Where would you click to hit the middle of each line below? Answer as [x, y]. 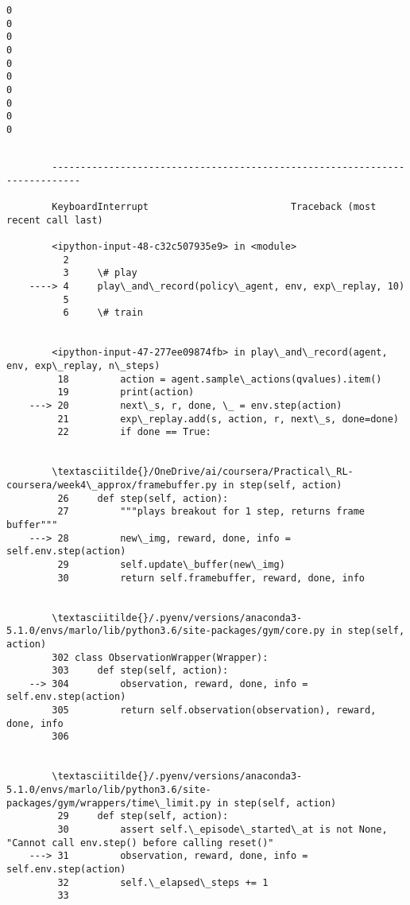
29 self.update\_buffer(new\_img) [171, 564]
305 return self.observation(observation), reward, [214, 711]
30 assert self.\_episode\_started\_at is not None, [222, 830]
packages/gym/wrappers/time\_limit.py [109, 803]
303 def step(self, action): [140, 671]
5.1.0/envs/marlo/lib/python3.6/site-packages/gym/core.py [166, 631]
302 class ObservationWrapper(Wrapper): [160, 657]
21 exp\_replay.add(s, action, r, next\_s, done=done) [228, 419]
